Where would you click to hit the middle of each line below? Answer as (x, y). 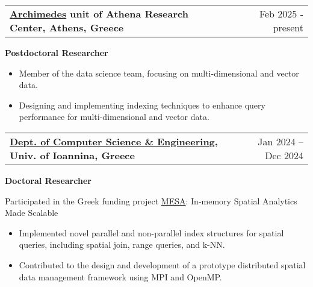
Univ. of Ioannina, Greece (72, 155)
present (288, 27)
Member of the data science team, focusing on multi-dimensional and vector (159, 73)
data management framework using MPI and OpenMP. (120, 276)
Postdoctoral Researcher (57, 52)
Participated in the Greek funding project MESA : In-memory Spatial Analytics (151, 200)
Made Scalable (32, 213)
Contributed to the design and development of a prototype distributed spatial (162, 264)
